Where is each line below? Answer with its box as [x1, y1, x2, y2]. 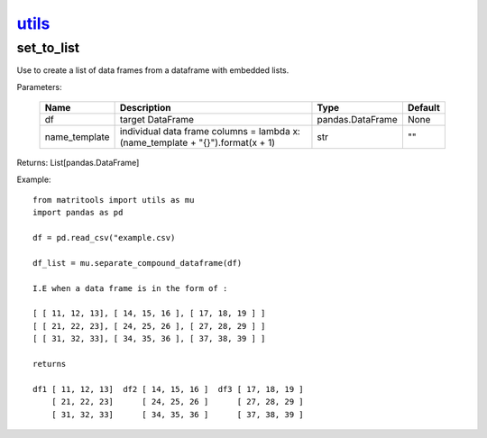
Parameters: [16, 81, 62, 92]
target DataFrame [119, 114, 194, 126]
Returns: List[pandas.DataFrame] [16, 158, 140, 169]
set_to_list [16, 40, 80, 56]
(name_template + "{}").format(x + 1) [119, 136, 275, 149]
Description [119, 102, 171, 114]
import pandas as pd [32, 207, 124, 218]
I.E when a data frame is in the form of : [32, 283, 228, 293]
